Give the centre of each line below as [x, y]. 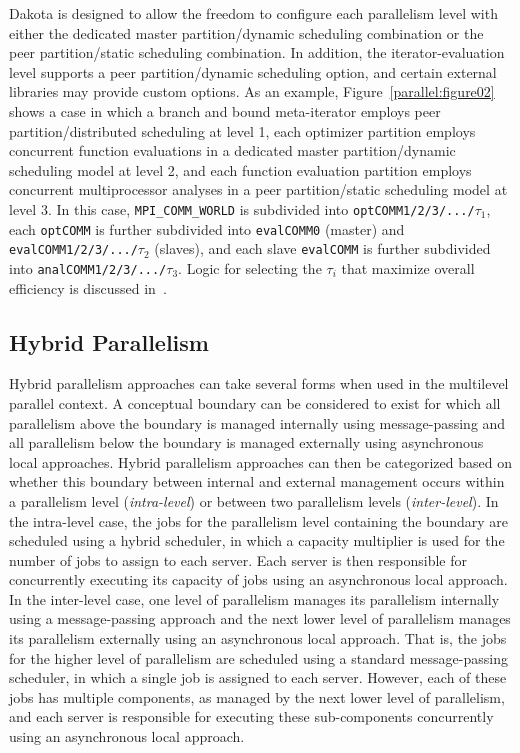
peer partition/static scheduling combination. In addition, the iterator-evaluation [257, 52]
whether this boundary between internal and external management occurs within [257, 481]
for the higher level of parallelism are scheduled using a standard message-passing [258, 657]
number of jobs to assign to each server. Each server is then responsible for [238, 559]
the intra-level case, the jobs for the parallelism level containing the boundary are [258, 520]
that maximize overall [408, 267]
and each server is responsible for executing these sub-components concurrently [251, 716]
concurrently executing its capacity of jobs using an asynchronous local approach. [258, 579]
